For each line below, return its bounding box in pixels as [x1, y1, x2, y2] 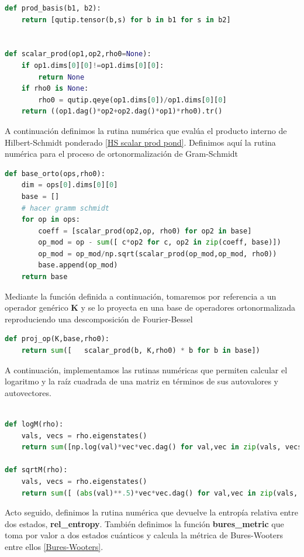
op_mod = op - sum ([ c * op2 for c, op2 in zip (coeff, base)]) [38, 238, 281, 247]
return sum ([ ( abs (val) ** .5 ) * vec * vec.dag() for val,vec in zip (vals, [21, 489, 298, 497]
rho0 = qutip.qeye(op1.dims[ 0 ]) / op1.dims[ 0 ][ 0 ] [38, 95, 227, 104]
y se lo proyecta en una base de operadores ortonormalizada [81, 301, 295, 314]
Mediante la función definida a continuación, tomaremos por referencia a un [5, 290, 277, 302]
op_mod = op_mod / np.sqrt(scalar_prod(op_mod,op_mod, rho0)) [38, 249, 277, 258]
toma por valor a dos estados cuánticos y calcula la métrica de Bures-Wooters [5, 529, 284, 541]
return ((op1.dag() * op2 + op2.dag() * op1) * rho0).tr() [21, 107, 223, 116]
